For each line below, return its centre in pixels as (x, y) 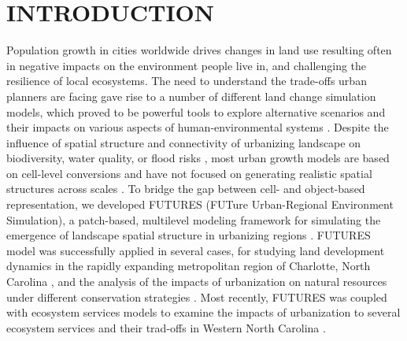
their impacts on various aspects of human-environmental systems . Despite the (198, 127)
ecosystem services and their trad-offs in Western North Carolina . (166, 327)
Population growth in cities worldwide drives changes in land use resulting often (199, 50)
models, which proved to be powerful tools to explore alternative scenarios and (196, 111)
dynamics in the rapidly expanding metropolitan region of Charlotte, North (189, 266)
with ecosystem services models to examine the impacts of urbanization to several (203, 312)
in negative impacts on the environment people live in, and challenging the (187, 65)
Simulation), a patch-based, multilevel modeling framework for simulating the (194, 219)
